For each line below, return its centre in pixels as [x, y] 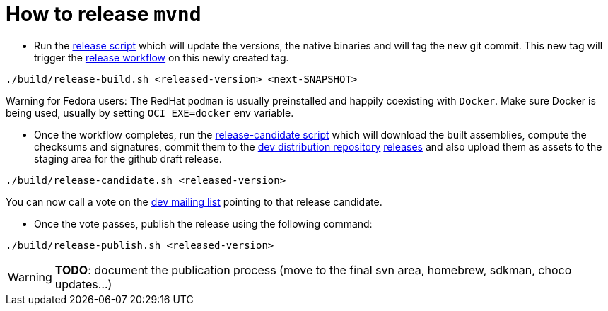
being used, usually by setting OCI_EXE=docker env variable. [150, 112]
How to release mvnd [104, 14]
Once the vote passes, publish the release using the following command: [203, 223]
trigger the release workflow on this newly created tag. [162, 57]
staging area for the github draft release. [128, 158]
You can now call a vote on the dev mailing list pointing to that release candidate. [194, 201]
